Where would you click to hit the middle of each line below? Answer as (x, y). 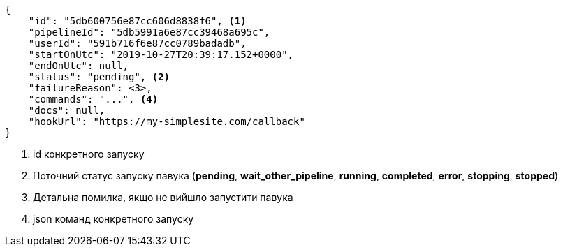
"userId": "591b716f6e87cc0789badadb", (137, 43)
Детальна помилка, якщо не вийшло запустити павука (163, 197)
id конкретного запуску (89, 154)
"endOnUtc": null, (79, 66)
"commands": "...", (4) (93, 99)
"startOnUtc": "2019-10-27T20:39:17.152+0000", (161, 54)
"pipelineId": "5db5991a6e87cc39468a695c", (149, 32)
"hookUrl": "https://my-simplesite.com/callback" (167, 121)
